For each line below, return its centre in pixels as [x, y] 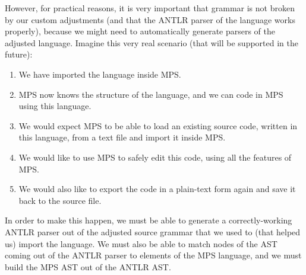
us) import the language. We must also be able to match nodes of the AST [141, 243]
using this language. [55, 106]
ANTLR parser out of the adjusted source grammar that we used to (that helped [153, 231]
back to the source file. [60, 200]
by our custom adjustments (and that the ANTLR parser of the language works [150, 19]
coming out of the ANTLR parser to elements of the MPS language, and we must [153, 255]
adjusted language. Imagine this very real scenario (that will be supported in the [152, 42]
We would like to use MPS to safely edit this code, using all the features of [155, 157]
